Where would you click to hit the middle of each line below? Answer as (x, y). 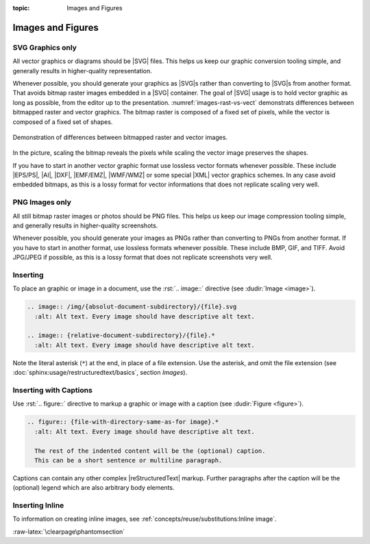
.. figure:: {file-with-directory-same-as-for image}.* (123, 422)
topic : (21, 8)
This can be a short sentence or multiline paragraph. (128, 460)
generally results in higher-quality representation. (82, 71)
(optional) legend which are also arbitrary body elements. (94, 488)
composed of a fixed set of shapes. (63, 122)
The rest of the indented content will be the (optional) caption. (150, 451)
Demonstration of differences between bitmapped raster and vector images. (120, 137)
